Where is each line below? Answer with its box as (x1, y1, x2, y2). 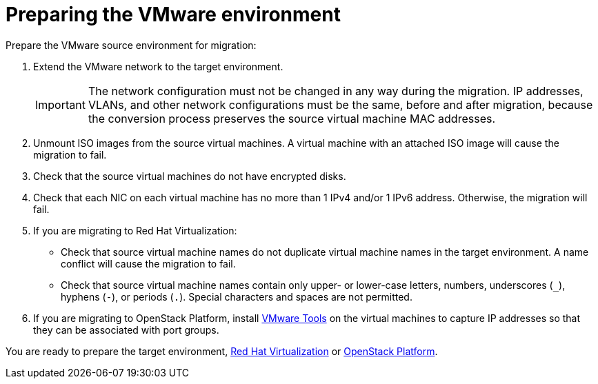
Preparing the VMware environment (6, 3, 341, 26)
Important (35, 97, 86, 112)
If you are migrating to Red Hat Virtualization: (33, 224, 237, 236)
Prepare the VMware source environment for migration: (6, 39, 257, 51)
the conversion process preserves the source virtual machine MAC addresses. (88, 111, 496, 125)
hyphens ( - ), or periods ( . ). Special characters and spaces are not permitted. (61, 290, 412, 303)
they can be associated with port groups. (33, 323, 219, 336)
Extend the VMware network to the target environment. (33, 60, 283, 72)
